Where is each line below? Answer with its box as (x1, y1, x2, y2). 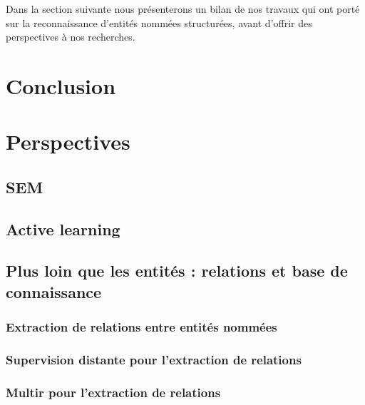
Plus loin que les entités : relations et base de (6, 260, 348, 282)
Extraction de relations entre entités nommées (6, 318, 277, 336)
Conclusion (6, 71, 116, 100)
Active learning (6, 217, 120, 240)
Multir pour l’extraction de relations (6, 383, 221, 401)
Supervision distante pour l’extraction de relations (6, 351, 302, 369)
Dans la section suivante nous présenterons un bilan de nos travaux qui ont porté (6, 1, 360, 16)
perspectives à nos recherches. (6, 29, 135, 44)
